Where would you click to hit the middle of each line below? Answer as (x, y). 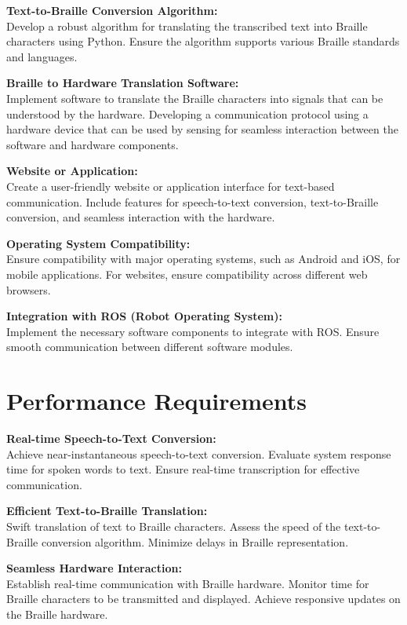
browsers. (29, 289)
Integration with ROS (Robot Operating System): (144, 316)
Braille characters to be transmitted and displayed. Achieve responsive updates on (203, 599)
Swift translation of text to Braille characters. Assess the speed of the (174, 526)
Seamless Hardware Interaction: (94, 568)
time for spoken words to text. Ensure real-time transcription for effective (183, 469)
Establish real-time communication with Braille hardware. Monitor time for (188, 583)
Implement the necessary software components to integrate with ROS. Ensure (193, 331)
